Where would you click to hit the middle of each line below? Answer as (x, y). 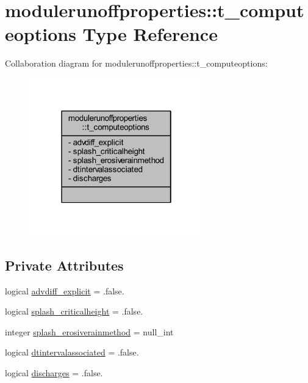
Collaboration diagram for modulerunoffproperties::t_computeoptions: (136, 63)
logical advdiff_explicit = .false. (65, 290)
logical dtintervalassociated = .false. (72, 352)
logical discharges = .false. (54, 372)
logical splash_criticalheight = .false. (74, 311)
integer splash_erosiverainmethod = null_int (89, 331)
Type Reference (150, 34)
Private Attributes (64, 265)
